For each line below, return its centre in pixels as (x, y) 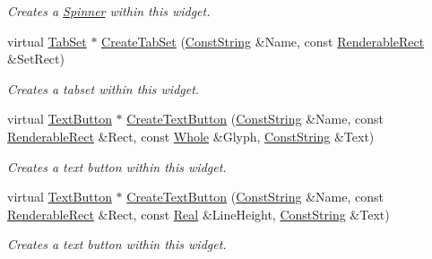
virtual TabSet (47, 41)
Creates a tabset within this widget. (104, 88)
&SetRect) (36, 59)
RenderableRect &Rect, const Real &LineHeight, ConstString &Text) (199, 214)
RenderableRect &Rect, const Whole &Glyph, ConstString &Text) (191, 136)
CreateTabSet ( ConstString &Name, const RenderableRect (263, 41)
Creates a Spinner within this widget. (109, 11)
